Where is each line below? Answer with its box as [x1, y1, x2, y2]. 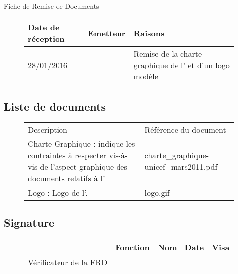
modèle [133, 70, 158, 82]
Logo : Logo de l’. [28, 187, 88, 199]
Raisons [133, 27, 165, 39]
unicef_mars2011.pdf [144, 161, 218, 173]
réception [28, 33, 65, 45]
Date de [28, 21, 59, 33]
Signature [4, 214, 55, 230]
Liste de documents [4, 98, 106, 114]
